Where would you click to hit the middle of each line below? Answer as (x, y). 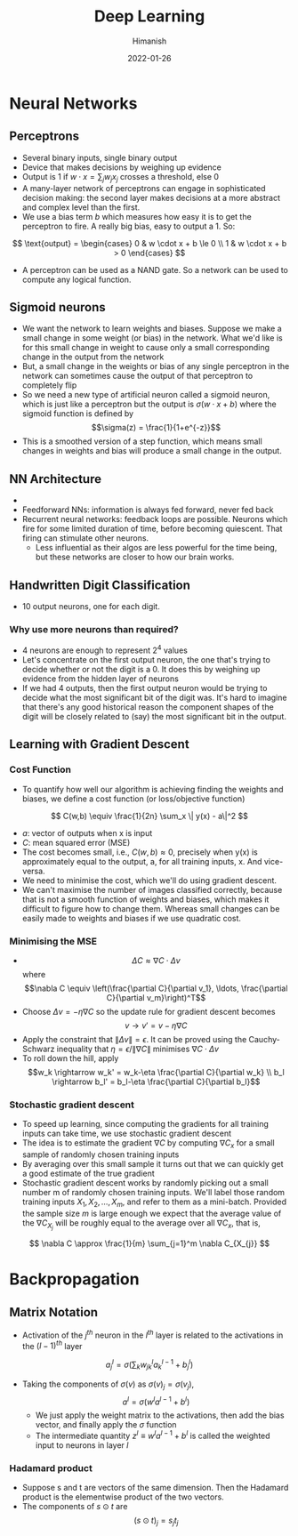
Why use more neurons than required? (94, 629)
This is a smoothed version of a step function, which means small (142, 441)
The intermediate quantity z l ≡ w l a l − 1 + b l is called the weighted (153, 1435)
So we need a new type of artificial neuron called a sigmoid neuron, (146, 395)
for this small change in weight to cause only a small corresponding (145, 348)
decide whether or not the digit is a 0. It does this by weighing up (141, 669)
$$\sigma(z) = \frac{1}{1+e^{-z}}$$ (156, 428)
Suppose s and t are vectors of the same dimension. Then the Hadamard (155, 1488)
